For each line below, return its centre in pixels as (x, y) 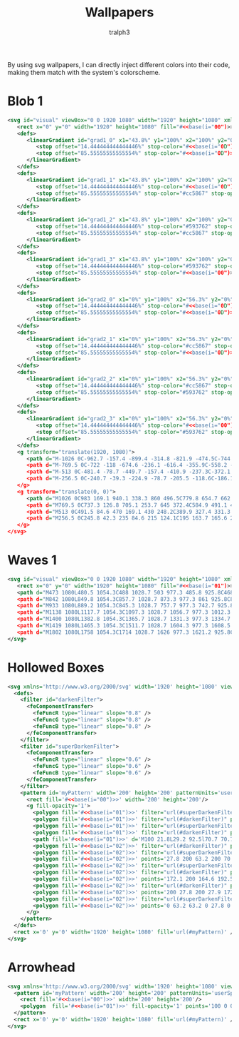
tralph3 (119, 32)
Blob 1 (25, 101)
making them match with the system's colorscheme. (84, 72)
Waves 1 (32, 560)
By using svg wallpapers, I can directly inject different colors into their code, (119, 64)
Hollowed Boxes (56, 667)
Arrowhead (42, 967)
